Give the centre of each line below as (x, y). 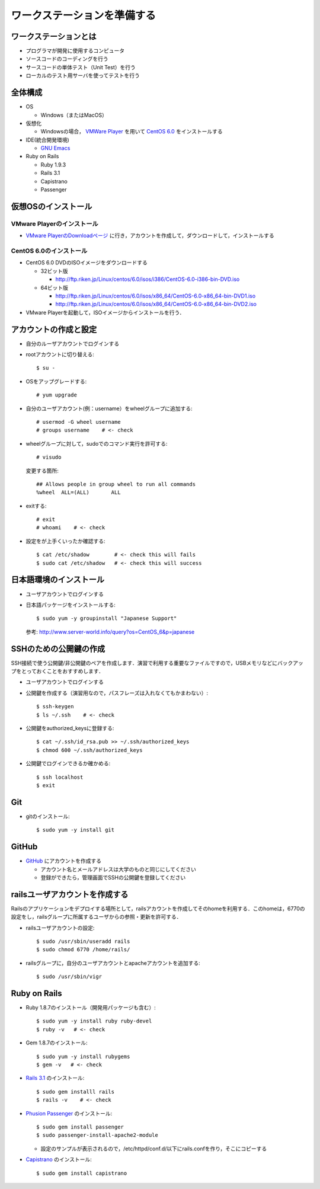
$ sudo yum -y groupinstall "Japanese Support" (107, 619)
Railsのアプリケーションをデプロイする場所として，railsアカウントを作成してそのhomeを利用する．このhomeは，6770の (158, 908)
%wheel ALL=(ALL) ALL (79, 493)
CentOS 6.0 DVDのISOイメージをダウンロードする (87, 263)
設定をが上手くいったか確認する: (66, 541)
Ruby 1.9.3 (53, 164)
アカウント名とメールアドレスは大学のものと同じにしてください (119, 869)
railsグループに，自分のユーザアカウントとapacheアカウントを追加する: (113, 963)
